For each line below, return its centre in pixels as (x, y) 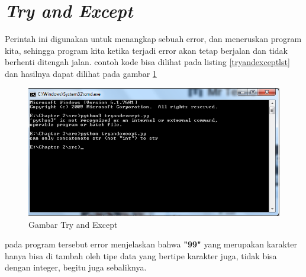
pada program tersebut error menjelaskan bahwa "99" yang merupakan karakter (151, 244)
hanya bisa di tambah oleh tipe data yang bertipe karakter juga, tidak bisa (141, 255)
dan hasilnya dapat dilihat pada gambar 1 (81, 73)
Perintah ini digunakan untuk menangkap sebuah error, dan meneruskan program (153, 39)
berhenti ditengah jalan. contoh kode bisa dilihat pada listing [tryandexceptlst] (147, 62)
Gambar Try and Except (73, 224)
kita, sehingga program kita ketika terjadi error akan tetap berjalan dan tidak (146, 50)
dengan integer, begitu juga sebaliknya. (76, 267)
